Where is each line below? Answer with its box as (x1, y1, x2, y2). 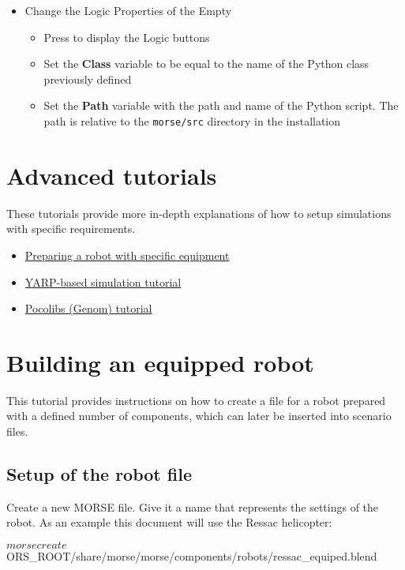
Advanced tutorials (6, 159, 217, 191)
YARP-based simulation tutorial (24, 273, 182, 290)
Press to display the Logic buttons (43, 28, 210, 45)
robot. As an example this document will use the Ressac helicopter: (6, 514, 332, 531)
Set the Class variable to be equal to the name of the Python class (43, 55, 369, 72)
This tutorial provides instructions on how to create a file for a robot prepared (6, 392, 386, 408)
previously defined (43, 70, 132, 87)
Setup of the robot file (6, 462, 192, 486)
